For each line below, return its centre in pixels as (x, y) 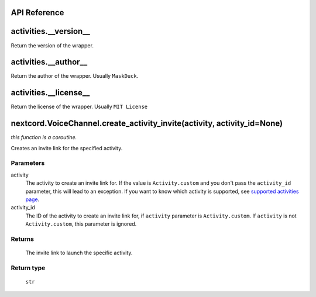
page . (32, 199)
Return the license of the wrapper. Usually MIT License (79, 107)
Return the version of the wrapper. (52, 45)
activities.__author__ (49, 62)
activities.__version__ (50, 31)
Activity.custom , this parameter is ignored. (81, 224)
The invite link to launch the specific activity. (79, 253)
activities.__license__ (50, 93)
